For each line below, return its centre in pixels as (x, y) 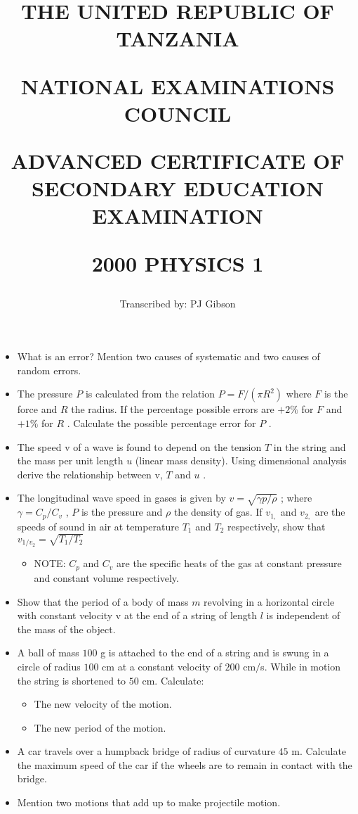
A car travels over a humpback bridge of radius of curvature (146, 751)
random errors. (49, 370)
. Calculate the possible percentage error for (161, 423)
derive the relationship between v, (90, 474)
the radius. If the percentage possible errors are (173, 409)
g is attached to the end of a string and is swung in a (215, 653)
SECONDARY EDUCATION (178, 188)
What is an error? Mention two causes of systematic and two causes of (168, 356)
